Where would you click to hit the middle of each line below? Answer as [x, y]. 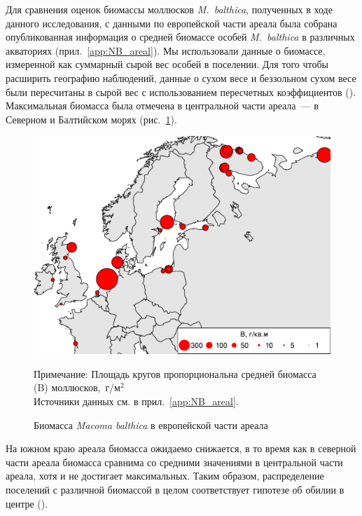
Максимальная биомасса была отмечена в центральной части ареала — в [162, 106]
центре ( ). [27, 503]
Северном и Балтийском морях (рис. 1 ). [91, 119]
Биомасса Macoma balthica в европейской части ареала [151, 425]
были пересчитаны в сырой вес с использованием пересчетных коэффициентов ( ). [181, 91]
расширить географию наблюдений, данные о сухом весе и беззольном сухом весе [181, 77]
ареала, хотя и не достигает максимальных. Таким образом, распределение [165, 476]
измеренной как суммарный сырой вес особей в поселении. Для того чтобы [167, 64]
